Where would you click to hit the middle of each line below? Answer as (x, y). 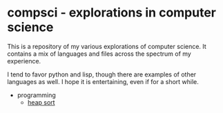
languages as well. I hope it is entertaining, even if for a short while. (103, 81)
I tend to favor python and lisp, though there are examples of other (102, 74)
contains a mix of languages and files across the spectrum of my (99, 54)
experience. (24, 61)
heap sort (41, 102)
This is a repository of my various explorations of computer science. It (107, 46)
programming (37, 95)
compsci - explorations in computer (111, 13)
